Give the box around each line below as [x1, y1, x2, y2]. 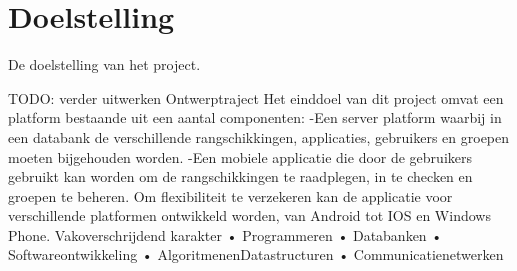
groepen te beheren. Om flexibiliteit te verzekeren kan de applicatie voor [8, 185, 453, 206]
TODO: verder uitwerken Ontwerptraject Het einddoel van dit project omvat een [8, 87, 504, 108]
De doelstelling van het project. [8, 54, 201, 75]
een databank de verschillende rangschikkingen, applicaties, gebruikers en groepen [8, 126, 510, 147]
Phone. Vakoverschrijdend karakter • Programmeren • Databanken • [8, 224, 443, 245]
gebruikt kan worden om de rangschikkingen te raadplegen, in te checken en [8, 166, 473, 187]
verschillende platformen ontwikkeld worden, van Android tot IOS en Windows [8, 205, 491, 226]
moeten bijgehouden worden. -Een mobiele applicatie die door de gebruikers [8, 146, 473, 167]
